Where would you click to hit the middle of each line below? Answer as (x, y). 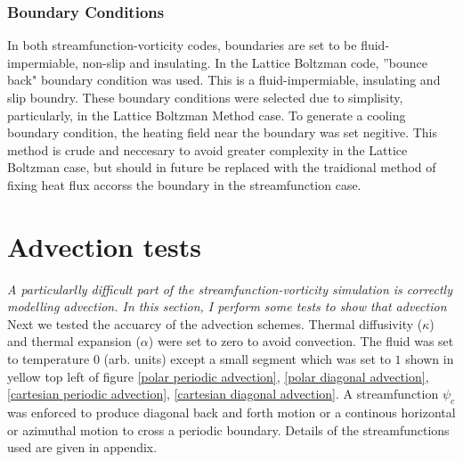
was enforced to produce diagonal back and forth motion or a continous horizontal (231, 412)
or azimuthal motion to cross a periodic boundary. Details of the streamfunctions (228, 429)
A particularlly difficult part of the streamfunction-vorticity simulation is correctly (230, 289)
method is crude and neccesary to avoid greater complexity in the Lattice (207, 149)
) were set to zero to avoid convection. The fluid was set (301, 341)
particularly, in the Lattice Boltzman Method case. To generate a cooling (207, 115)
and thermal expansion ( (74, 341)
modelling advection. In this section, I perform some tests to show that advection (227, 306)
